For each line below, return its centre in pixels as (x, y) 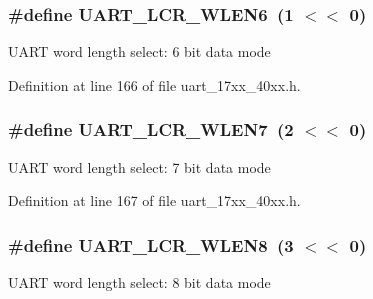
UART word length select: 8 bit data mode (139, 282)
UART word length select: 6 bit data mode (139, 51)
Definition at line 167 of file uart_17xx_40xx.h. (154, 200)
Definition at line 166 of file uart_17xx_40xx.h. (154, 84)
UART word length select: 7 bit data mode (139, 166)
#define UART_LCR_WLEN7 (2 (151, 129)
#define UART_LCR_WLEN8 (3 (151, 244)
